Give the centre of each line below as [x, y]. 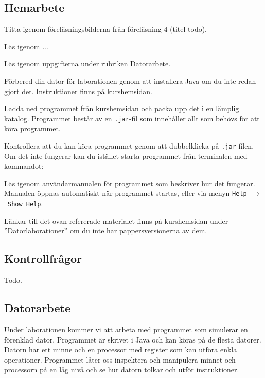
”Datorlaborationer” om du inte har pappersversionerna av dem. [106, 231]
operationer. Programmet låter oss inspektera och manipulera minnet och [120, 359]
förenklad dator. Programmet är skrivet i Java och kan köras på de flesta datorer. [133, 339]
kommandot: [24, 166]
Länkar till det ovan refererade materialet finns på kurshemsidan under [116, 220]
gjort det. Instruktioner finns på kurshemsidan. [78, 91]
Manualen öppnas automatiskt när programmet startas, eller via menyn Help [126, 193]
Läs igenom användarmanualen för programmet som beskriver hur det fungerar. [130, 183]
